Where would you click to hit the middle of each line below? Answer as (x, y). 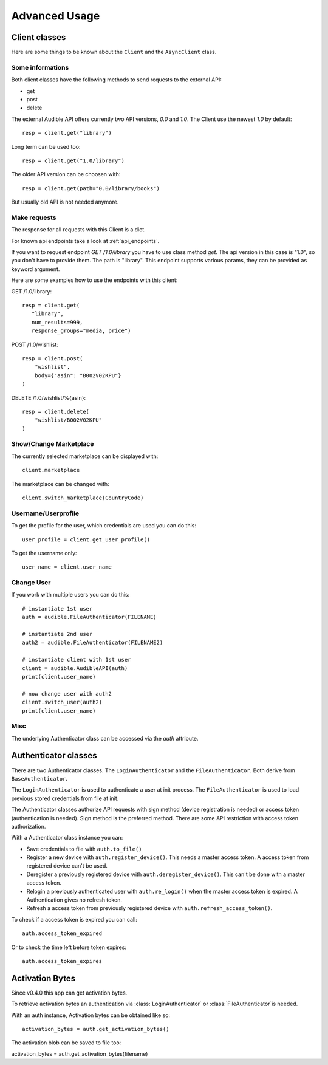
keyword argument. (36, 269)
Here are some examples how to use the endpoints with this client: (94, 280)
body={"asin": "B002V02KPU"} (78, 375)
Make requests (34, 217)
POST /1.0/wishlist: (35, 344)
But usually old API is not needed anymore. (65, 202)
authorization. (29, 826)
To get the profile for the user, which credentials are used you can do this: (104, 526)
